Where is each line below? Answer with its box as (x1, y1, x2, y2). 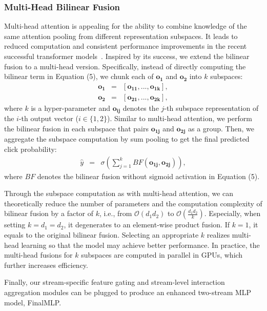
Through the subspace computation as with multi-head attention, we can (4, 188, 234, 199)
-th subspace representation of (164, 102, 259, 113)
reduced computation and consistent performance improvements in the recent (4, 41, 247, 51)
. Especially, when (204, 208, 261, 219)
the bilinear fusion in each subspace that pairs (4, 123, 149, 133)
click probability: (4, 143, 57, 154)
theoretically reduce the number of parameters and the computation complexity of (4, 198, 262, 208)
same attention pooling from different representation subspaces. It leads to (4, 30, 238, 41)
